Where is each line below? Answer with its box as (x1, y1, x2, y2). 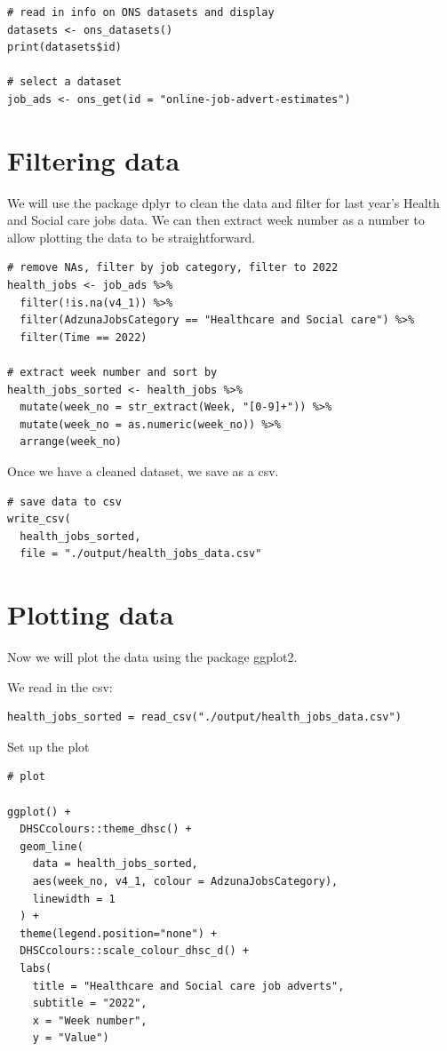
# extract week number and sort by (7, 366, 218, 379)
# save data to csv (7, 495, 122, 508)
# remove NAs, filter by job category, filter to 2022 (7, 261, 339, 275)
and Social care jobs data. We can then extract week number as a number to (7, 211, 425, 229)
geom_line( (20, 840, 84, 853)
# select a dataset (7, 76, 122, 89)
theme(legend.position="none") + (20, 927, 218, 940)
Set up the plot (7, 736, 90, 755)
